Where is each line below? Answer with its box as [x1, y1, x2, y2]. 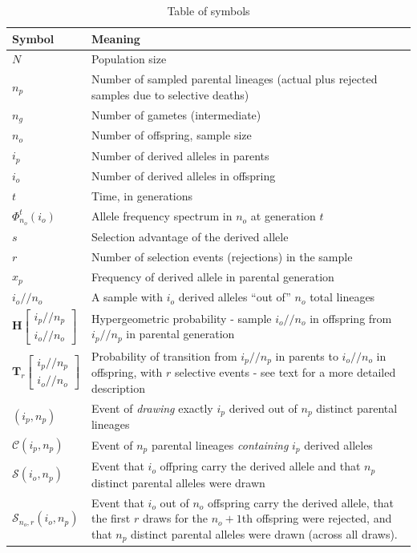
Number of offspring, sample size [91, 127, 252, 143]
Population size [91, 50, 167, 67]
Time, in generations [91, 187, 193, 204]
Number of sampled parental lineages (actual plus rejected [91, 71, 378, 87]
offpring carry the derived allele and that [160, 458, 361, 474]
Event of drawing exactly [91, 399, 213, 416]
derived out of [229, 399, 298, 416]
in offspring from [310, 309, 392, 326]
